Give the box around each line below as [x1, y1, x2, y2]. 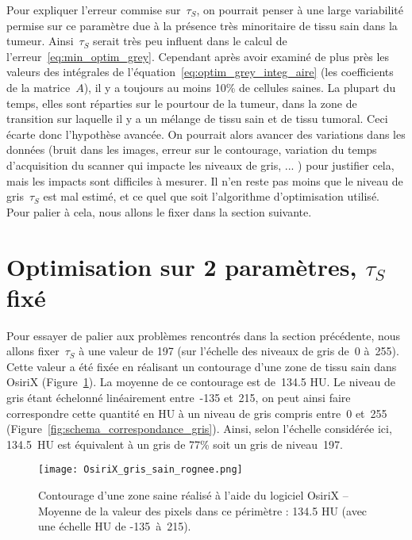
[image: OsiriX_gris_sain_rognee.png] [38, 464, 243, 476]
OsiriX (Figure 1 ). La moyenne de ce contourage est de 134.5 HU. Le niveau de [6, 373, 396, 390]
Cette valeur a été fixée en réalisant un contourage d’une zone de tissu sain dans [6, 358, 397, 374]
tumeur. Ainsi [6, 33, 74, 49]
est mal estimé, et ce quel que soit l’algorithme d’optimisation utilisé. [43, 188, 379, 205]
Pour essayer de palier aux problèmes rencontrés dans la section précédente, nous [6, 327, 401, 343]
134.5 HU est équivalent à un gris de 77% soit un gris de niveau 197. [6, 435, 343, 452]
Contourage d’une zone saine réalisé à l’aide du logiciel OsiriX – [38, 487, 348, 504]
